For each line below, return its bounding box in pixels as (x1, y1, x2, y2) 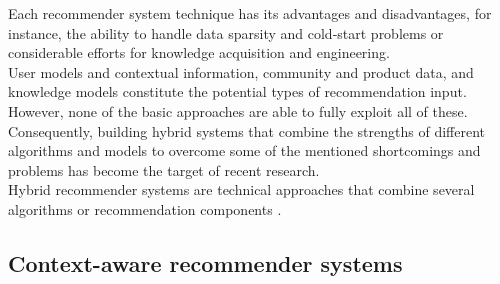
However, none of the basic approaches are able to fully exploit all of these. (8, 100, 468, 121)
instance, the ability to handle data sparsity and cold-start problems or (8, 22, 444, 43)
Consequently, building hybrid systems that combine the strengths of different (8, 120, 485, 141)
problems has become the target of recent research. (8, 159, 320, 180)
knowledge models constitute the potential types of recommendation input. (8, 81, 467, 102)
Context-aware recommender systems (8, 247, 403, 278)
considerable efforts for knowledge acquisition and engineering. (8, 42, 390, 63)
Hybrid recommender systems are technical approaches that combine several (8, 179, 475, 200)
